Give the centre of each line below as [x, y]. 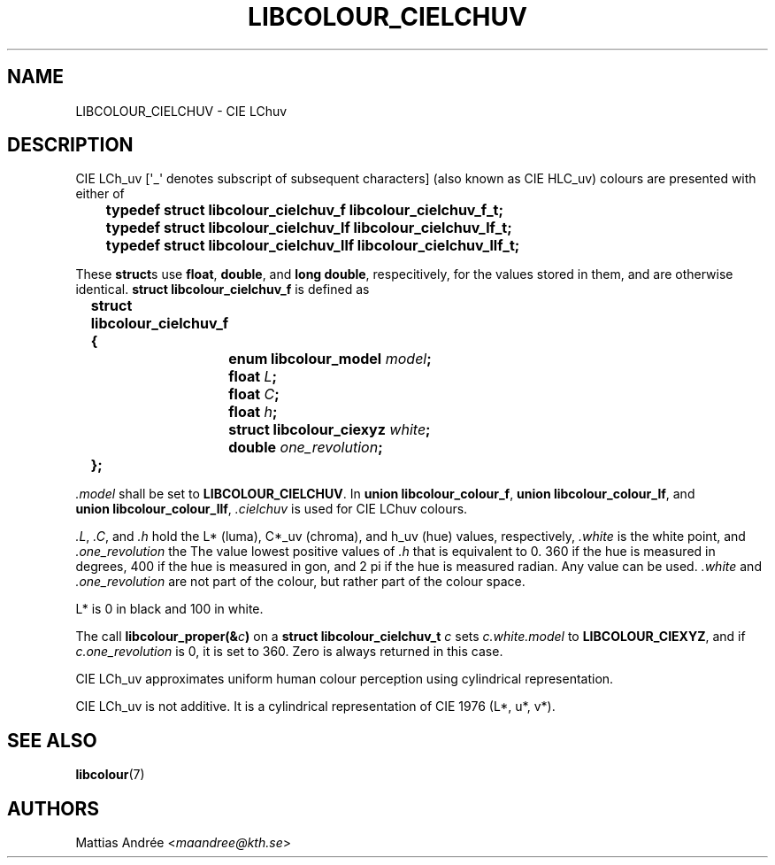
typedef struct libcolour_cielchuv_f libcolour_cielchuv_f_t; [304, 210]
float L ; [253, 377]
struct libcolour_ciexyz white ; [330, 430]
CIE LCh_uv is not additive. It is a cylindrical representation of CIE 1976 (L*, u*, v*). [315, 707]
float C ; [254, 394]
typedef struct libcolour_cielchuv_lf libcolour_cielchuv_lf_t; [309, 228]
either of [100, 194]
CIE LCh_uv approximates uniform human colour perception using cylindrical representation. [345, 679]
